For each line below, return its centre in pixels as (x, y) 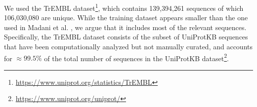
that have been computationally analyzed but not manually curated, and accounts (128, 47)
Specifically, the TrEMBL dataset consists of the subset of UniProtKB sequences (126, 37)
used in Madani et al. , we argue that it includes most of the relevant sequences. (125, 27)
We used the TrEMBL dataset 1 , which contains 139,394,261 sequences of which (124, 7)
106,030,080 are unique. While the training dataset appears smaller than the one (126, 18)
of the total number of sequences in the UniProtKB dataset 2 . (136, 57)
